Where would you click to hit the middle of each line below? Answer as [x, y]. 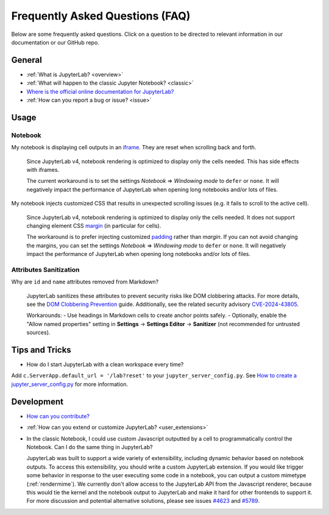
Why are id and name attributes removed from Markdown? [85, 282]
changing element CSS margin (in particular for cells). [94, 226]
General [27, 60]
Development [37, 401]
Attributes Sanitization [45, 269]
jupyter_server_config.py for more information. [70, 384]
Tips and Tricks [41, 350]
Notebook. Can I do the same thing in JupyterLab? [90, 447]
